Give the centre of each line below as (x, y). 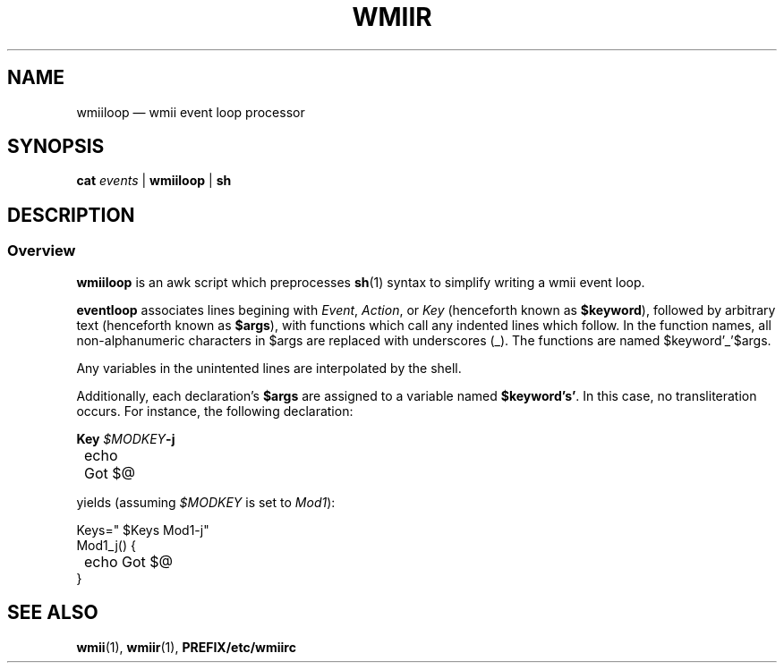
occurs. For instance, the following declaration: (215, 411)
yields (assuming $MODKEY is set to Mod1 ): (206, 502)
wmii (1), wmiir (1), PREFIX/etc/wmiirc (186, 647)
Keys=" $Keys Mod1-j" (143, 530)
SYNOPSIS (56, 147)
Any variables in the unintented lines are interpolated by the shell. (269, 368)
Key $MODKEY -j (126, 438)
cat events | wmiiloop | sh (154, 181)
